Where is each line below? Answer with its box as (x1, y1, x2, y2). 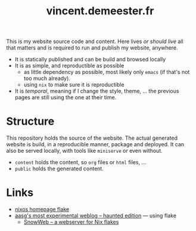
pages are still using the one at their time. (14, 94, 117, 101)
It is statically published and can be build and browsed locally (14, 56, 166, 63)
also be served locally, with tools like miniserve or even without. (6, 147, 163, 155)
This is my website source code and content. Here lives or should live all (6, 38, 183, 45)
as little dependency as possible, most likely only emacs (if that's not (23, 69, 190, 76)
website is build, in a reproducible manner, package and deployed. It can (6, 141, 185, 148)
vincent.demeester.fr (46, 4, 154, 18)
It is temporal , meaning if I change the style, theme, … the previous (14, 88, 179, 95)
